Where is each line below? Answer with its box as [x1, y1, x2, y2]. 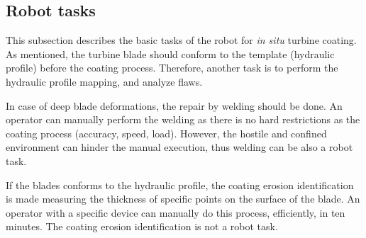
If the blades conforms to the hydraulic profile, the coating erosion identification [6, 177, 354, 192]
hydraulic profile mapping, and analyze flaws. [6, 74, 203, 89]
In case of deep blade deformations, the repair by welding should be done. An [6, 98, 343, 113]
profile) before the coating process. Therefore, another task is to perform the [6, 60, 338, 75]
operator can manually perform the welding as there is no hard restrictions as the [6, 112, 360, 127]
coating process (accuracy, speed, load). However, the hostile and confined [6, 125, 327, 140]
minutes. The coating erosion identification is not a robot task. [6, 219, 278, 234]
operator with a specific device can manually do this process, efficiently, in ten [6, 205, 345, 220]
